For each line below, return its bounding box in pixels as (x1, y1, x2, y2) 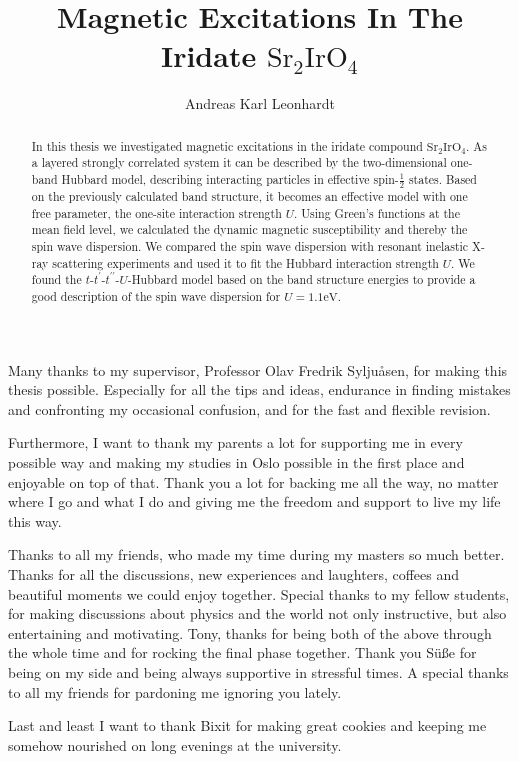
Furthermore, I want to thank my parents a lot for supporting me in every (8, 432, 463, 453)
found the (31, 271, 82, 288)
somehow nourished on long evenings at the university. (8, 734, 342, 755)
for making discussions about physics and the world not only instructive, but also (8, 603, 507, 624)
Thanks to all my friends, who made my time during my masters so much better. (8, 544, 505, 565)
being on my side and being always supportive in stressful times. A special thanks (8, 662, 509, 683)
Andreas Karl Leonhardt (184, 93, 336, 114)
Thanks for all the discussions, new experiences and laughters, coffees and (8, 564, 460, 585)
